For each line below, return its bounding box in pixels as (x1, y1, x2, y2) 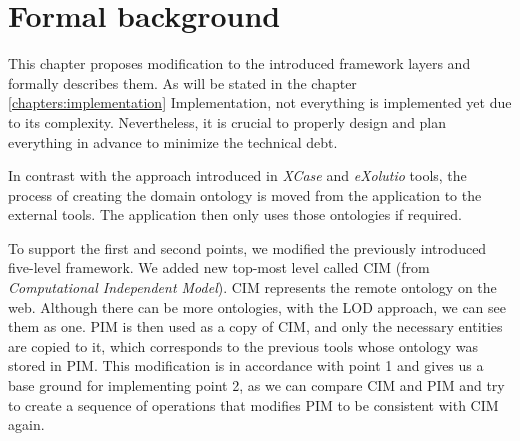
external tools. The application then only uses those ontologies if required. (8, 204, 462, 225)
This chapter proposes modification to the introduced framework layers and (8, 53, 471, 74)
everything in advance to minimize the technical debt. (8, 131, 338, 152)
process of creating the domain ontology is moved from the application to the (8, 184, 482, 205)
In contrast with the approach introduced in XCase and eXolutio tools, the (8, 165, 467, 186)
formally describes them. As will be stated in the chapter (8, 72, 357, 93)
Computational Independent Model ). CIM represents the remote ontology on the (8, 277, 497, 298)
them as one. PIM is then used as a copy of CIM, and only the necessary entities (8, 316, 503, 337)
